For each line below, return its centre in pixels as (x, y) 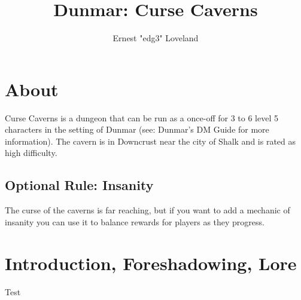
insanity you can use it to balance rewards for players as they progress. (135, 221)
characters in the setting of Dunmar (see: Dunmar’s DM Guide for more (137, 129)
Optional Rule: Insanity (79, 185)
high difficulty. (31, 153)
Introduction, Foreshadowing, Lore (151, 263)
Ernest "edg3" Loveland (156, 38)
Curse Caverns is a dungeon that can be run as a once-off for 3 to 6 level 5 (142, 117)
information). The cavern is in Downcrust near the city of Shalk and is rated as (150, 141)
